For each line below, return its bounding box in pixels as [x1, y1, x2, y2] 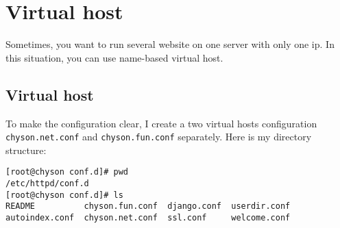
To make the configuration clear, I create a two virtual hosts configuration [5, 116, 317, 130]
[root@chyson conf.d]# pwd [5, 167, 128, 177]
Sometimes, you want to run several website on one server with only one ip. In [5, 37, 335, 51]
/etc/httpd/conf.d [5, 179, 89, 189]
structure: [5, 142, 47, 157]
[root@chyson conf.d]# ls [5, 190, 123, 200]
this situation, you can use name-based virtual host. [5, 50, 223, 64]
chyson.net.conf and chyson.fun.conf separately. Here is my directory [5, 129, 312, 144]
